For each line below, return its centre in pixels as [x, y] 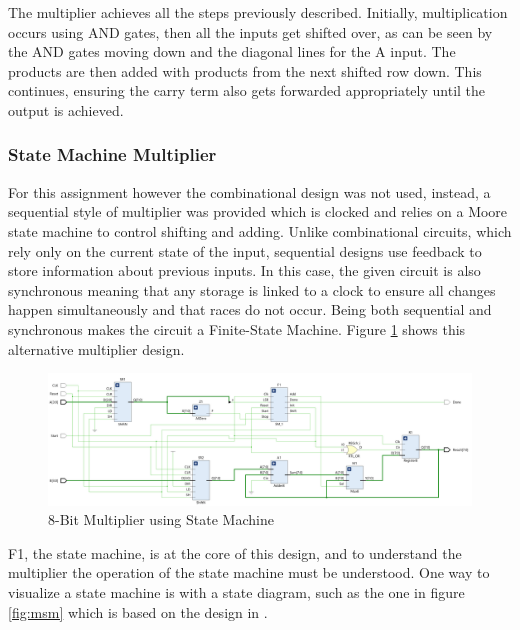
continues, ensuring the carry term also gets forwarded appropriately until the [247, 90]
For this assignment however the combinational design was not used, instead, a [249, 191]
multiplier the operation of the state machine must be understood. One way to [249, 572]
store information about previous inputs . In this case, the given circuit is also [244, 270]
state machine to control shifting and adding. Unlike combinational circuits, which [260, 230]
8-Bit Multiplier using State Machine [161, 519]
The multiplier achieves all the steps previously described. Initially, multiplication [258, 12]
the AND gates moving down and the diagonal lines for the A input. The [232, 51]
